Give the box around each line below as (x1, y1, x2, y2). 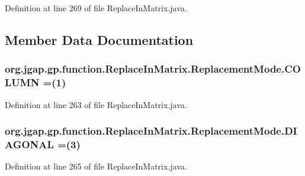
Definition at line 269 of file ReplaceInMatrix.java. (5, 2, 187, 14)
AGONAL (5, 136, 54, 151)
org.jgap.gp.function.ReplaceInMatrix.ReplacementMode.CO (5, 61, 301, 76)
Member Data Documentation (5, 30, 194, 48)
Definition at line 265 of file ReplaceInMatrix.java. (5, 160, 187, 172)
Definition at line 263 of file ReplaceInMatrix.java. (5, 98, 187, 110)
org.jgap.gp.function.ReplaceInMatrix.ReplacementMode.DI (5, 123, 297, 138)
